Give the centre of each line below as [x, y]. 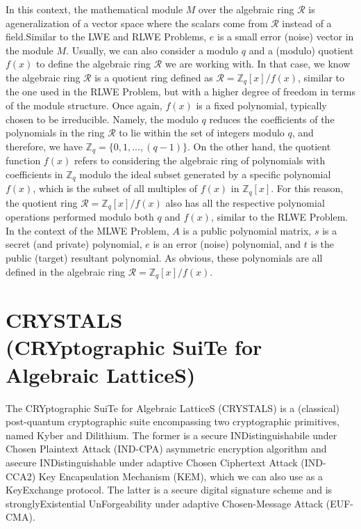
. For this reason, [307, 188]
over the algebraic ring [246, 9]
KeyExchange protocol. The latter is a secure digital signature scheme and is [169, 490]
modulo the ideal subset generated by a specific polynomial [205, 174]
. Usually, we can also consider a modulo [152, 50]
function [23, 160]
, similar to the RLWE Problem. [279, 217]
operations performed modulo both [80, 217]
